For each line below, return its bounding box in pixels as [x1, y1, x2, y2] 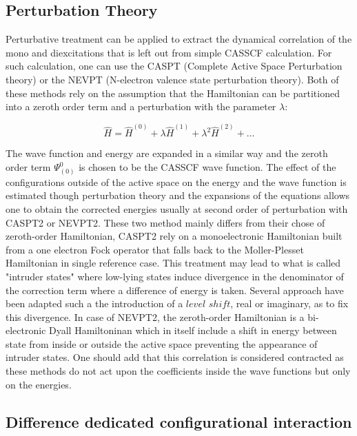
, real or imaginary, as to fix [230, 296, 349, 311]
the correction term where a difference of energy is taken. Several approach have [6, 282, 344, 297]
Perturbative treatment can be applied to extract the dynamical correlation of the [6, 32, 352, 46]
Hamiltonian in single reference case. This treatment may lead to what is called [6, 256, 341, 270]
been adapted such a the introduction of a [6, 296, 183, 311]
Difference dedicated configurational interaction [6, 411, 352, 432]
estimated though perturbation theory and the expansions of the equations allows [6, 188, 350, 203]
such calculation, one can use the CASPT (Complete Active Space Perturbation [6, 59, 343, 73]
